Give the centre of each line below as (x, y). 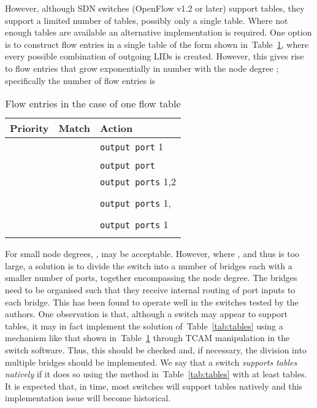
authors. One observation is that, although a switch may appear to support (147, 314)
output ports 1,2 (138, 182)
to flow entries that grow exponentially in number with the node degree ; (142, 68)
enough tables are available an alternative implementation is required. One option (158, 32)
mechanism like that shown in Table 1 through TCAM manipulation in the (147, 338)
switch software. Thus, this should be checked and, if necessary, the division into (156, 349)
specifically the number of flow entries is (80, 80)
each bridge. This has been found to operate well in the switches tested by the (152, 302)
